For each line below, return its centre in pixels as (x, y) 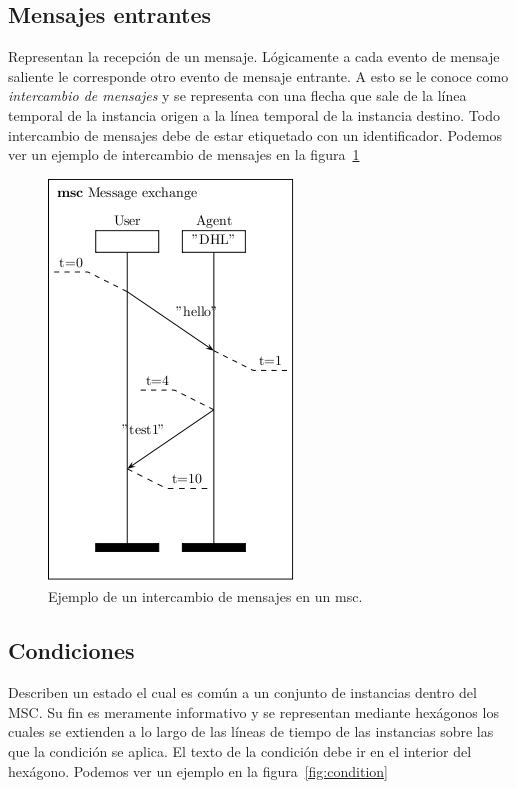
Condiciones (71, 650)
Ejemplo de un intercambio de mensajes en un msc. (205, 596)
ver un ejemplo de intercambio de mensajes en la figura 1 (184, 154)
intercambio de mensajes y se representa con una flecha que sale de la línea (237, 95)
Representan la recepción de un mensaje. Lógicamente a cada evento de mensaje (254, 56)
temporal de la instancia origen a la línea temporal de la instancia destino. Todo (254, 114)
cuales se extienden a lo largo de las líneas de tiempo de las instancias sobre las (251, 731)
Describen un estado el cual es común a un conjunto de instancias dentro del (242, 692)
